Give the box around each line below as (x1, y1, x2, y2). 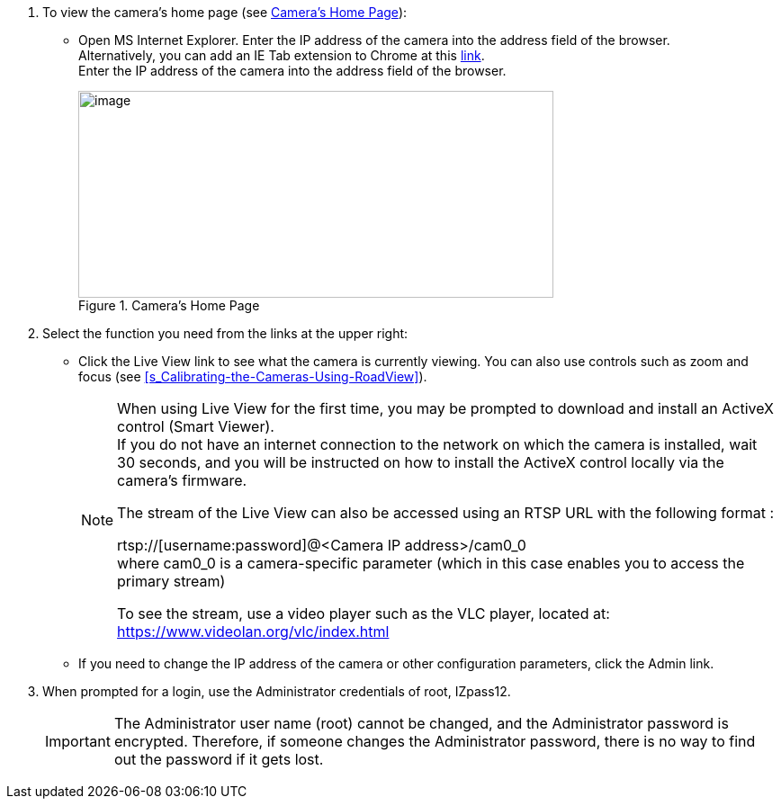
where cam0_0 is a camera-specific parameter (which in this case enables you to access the (117, 554, 745, 572)
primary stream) (117, 572, 226, 590)
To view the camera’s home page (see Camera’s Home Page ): (42, 4, 408, 20)
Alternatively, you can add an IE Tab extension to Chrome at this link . (78, 48, 485, 63)
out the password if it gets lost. (113, 750, 324, 768)
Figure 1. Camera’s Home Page (78, 298, 260, 313)
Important (45, 732, 111, 750)
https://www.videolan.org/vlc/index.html (117, 622, 390, 640)
